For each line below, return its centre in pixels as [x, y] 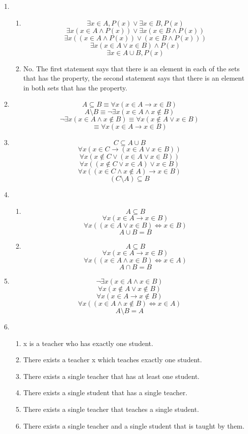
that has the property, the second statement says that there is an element [134, 78]
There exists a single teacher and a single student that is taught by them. [134, 425]
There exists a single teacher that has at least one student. [111, 376]
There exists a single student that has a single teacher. [105, 392]
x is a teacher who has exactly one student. [88, 343]
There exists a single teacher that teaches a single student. [111, 409]
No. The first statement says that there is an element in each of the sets [131, 68]
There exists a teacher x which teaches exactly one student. [113, 360]
